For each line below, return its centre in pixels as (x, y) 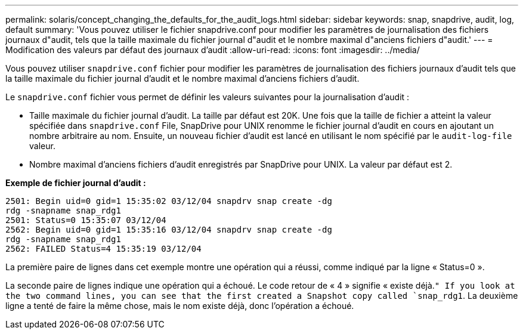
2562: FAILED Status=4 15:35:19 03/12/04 (103, 249)
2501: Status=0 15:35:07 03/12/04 (86, 220)
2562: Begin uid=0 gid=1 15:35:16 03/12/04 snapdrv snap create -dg (169, 230)
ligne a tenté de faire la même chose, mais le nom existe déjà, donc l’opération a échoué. (180, 306)
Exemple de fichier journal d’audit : (76, 183)
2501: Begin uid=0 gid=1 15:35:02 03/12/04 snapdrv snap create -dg (169, 201)
